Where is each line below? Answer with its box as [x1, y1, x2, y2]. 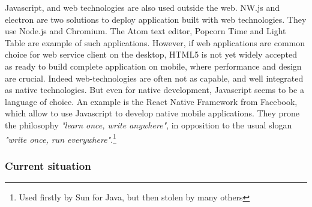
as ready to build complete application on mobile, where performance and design [5, 59, 302, 72]
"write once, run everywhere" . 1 [5, 131, 116, 145]
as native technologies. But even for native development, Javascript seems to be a [5, 83, 304, 96]
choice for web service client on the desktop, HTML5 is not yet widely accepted [5, 48, 297, 61]
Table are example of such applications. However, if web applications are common [5, 36, 305, 49]
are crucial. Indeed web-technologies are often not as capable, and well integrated [5, 71, 304, 84]
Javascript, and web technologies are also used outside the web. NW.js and [5, 1, 280, 13]
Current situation [5, 158, 91, 173]
